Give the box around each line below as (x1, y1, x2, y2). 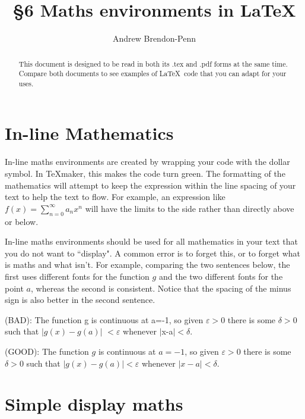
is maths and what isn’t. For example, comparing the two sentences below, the (5, 258, 290, 271)
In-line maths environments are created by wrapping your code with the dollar (5, 155, 290, 168)
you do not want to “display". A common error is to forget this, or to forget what (5, 246, 301, 259)
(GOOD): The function (5, 345, 89, 357)
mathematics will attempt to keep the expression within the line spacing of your (5, 179, 296, 191)
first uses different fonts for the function (5, 270, 150, 282)
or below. (5, 215, 39, 227)
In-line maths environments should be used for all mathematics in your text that (5, 235, 298, 248)
